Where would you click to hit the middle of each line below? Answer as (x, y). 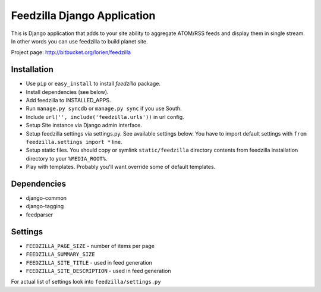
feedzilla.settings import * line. (74, 142)
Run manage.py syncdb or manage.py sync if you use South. (104, 109)
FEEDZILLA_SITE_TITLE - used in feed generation (89, 262)
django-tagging (45, 206)
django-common (46, 198)
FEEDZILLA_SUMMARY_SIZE (60, 255)
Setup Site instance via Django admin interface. (84, 125)
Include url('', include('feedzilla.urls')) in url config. (105, 117)
